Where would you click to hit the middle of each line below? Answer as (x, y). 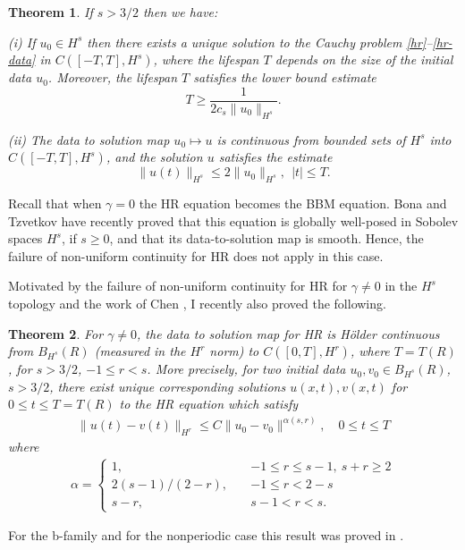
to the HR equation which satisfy (209, 404)
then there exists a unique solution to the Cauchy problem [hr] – (260, 42)
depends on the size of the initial (364, 59)
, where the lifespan (206, 59)
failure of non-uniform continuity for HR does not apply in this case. (196, 255)
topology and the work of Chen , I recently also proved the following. (197, 303)
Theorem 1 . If (51, 12)
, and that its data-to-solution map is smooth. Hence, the (266, 238)
